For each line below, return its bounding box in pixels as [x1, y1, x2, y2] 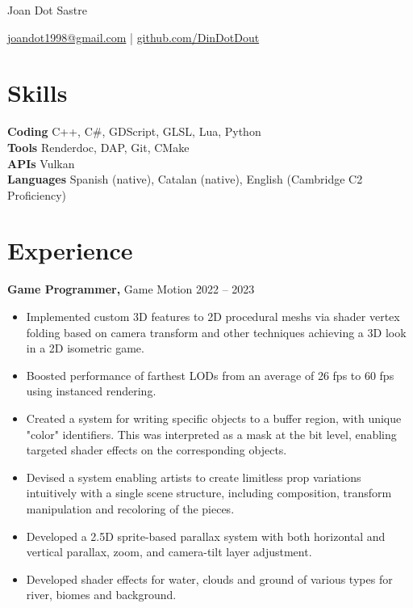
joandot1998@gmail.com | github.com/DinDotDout [7, 28, 260, 45]
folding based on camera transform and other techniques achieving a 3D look [26, 323, 407, 340]
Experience [7, 234, 133, 267]
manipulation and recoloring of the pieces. [26, 500, 235, 517]
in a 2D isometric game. [26, 340, 144, 357]
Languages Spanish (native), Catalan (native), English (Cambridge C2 [7, 171, 363, 188]
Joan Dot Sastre [7, 2, 87, 18]
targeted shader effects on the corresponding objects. [26, 441, 287, 458]
